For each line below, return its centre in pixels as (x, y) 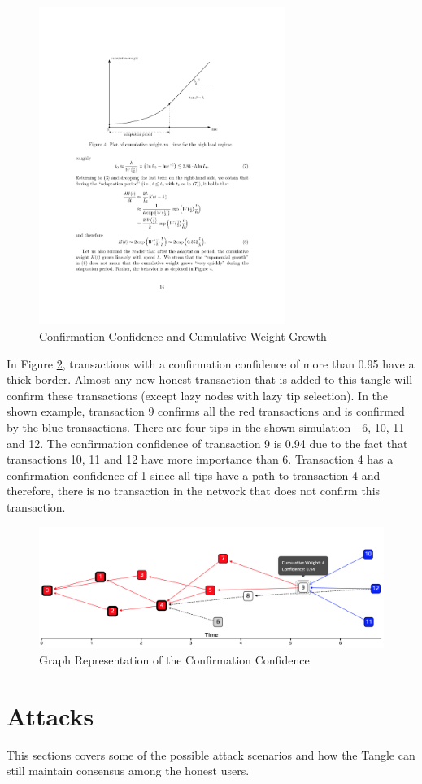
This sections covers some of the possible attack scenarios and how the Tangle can (211, 754)
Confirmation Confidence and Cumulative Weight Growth (183, 336)
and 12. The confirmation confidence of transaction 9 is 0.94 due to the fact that (207, 443)
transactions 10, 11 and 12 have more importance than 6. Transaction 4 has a (200, 459)
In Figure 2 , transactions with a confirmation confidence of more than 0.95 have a (211, 363)
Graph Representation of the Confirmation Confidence (174, 660)
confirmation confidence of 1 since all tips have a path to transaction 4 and (194, 475)
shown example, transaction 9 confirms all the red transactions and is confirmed (206, 411)
